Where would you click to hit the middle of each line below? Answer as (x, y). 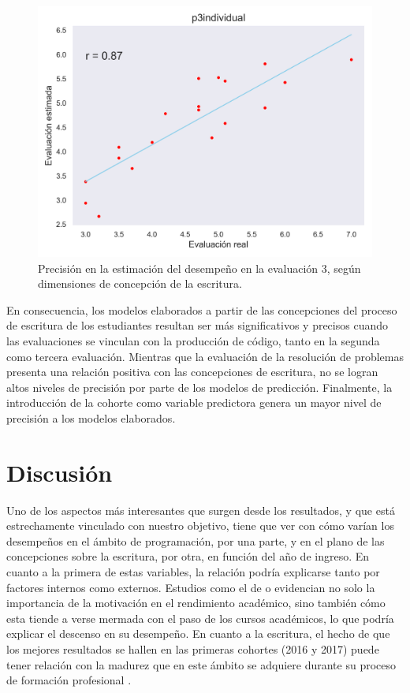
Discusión (60, 472)
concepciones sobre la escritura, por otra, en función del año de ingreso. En (188, 556)
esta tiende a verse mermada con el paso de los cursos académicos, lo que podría (200, 618)
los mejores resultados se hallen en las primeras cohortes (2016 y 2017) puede (193, 649)
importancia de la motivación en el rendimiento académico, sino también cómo (196, 603)
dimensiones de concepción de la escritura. (140, 283)
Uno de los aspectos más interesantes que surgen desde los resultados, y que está (201, 510)
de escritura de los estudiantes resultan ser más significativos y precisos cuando (197, 325)
